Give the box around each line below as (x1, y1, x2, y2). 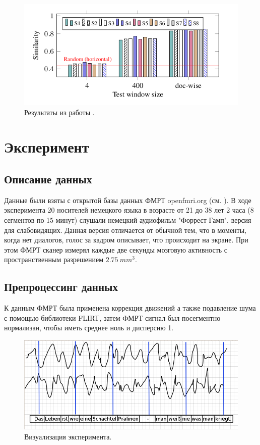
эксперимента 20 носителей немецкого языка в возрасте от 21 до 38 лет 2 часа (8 (4, 205, 254, 215)
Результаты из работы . (24, 107, 95, 117)
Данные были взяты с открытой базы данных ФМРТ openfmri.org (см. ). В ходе (4, 194, 251, 205)
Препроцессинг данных (4, 279, 118, 294)
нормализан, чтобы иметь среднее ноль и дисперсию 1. (4, 322, 174, 333)
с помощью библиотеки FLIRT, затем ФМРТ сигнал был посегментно (4, 312, 221, 323)
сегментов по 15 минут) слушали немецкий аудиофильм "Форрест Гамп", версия (4, 215, 251, 225)
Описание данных (4, 171, 92, 187)
